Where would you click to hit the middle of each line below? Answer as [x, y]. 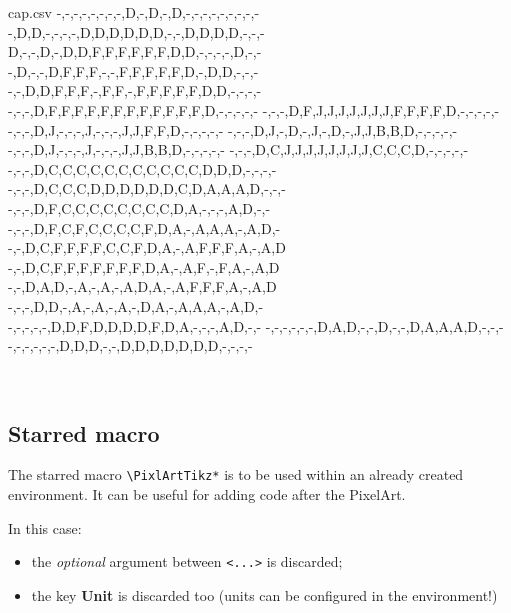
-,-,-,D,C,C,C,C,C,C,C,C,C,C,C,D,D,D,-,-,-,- [142, 168]
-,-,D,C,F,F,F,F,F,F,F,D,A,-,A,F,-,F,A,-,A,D [144, 266]
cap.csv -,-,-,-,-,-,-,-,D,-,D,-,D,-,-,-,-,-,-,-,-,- [134, 12]
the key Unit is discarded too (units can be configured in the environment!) [264, 594]
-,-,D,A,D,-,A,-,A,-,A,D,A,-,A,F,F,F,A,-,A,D [142, 286]
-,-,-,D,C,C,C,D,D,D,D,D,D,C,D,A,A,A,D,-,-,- [147, 188]
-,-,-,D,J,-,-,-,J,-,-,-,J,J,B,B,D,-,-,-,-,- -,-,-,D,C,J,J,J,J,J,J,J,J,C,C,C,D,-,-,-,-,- [238, 149]
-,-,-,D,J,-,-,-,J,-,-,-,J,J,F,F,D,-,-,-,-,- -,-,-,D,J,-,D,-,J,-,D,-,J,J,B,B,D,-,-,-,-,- [233, 129]
